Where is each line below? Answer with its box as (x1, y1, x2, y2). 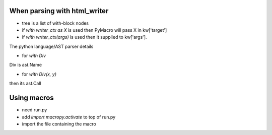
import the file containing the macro (22, 121, 97, 127)
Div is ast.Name (9, 62, 42, 68)
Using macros (9, 94, 54, 102)
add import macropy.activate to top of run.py (22, 114, 116, 120)
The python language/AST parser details (9, 43, 94, 49)
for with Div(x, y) (22, 71, 57, 77)
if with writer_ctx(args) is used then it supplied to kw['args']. (22, 34, 147, 40)
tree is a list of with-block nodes (22, 20, 89, 26)
